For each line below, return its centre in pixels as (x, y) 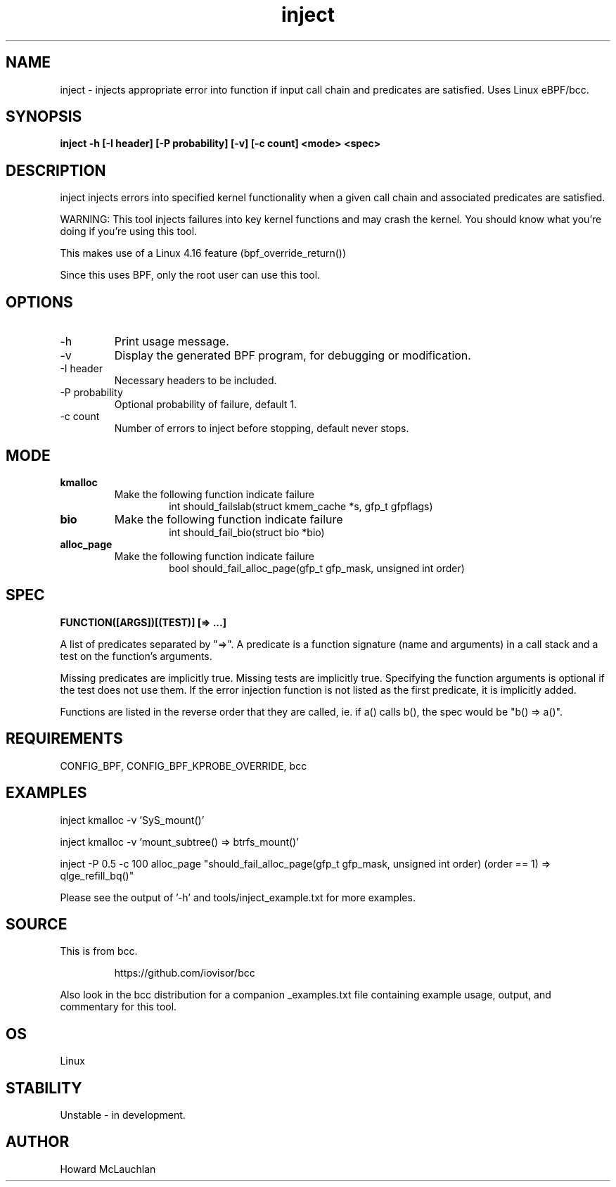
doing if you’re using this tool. (129, 231)
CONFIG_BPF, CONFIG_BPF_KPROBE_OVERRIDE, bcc (184, 766)
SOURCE (37, 924)
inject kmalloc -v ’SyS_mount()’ (132, 820)
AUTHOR (38, 1142)
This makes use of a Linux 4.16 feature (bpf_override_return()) (203, 253)
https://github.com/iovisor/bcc (185, 973)
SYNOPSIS (44, 117)
